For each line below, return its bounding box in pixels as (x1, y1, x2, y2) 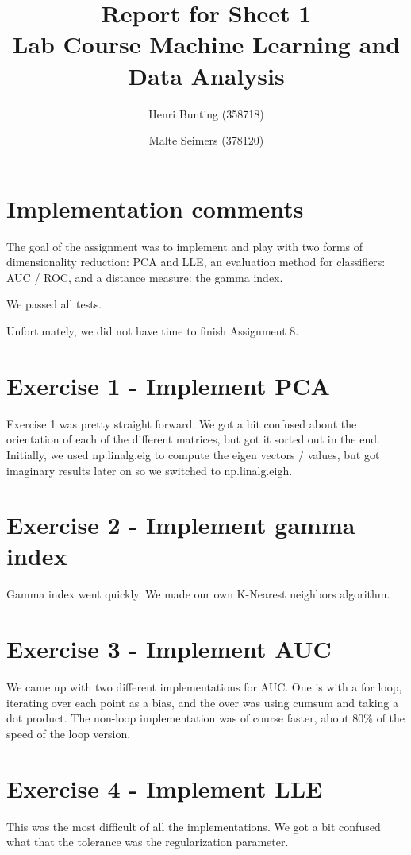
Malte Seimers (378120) (148, 132, 264, 149)
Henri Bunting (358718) (148, 105, 264, 122)
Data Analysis (128, 59, 285, 91)
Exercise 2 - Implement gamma (6, 509, 355, 541)
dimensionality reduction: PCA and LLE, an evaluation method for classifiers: (6, 253, 386, 270)
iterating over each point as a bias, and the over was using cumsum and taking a (6, 694, 398, 710)
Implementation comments (6, 192, 304, 224)
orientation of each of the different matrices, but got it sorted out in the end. (6, 431, 380, 447)
